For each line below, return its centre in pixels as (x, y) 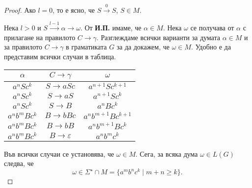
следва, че (19, 163)
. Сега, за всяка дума (167, 153)
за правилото (23, 47)
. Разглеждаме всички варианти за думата (158, 37)
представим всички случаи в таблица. (60, 56)
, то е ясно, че (74, 10)
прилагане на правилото (40, 37)
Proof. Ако (20, 10)
